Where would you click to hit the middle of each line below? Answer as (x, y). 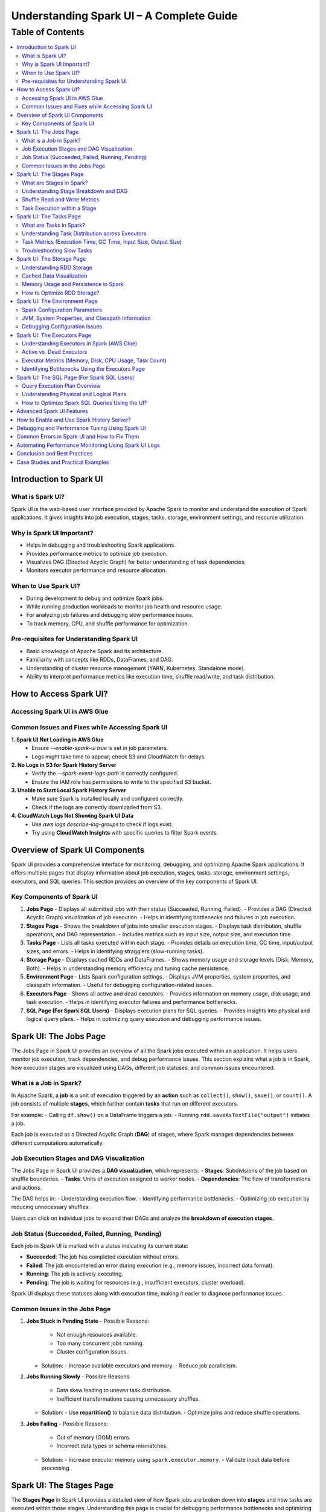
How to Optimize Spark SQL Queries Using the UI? (85, 403)
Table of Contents (48, 32)
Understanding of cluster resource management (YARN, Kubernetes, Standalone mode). (136, 668)
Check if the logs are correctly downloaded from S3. (97, 807)
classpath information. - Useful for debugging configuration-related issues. (120, 985)
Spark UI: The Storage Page (51, 259)
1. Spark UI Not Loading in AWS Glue (57, 739)
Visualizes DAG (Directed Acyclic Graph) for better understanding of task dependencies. (136, 562)
